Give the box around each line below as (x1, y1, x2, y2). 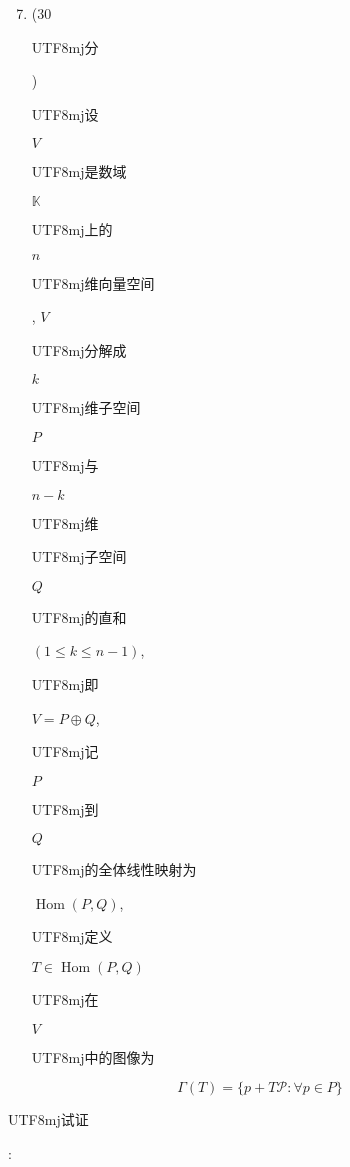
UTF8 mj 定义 (31, 926, 113, 947)
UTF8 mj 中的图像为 (31, 1046, 155, 1067)
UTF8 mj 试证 (8, 1109, 89, 1130)
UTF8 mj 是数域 (31, 161, 127, 182)
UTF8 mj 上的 (31, 218, 113, 239)
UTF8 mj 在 (31, 989, 99, 1010)
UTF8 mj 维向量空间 (31, 272, 155, 293)
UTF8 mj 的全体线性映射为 (31, 859, 197, 880)
